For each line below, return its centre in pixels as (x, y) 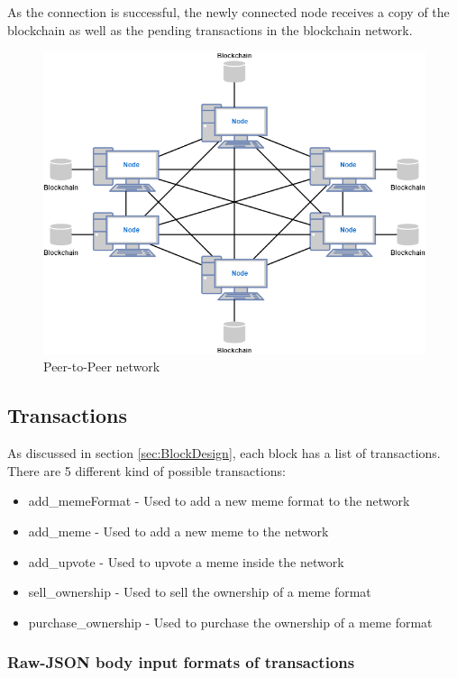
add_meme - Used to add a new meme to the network (178, 531)
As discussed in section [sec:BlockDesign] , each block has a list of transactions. (224, 453)
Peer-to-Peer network (102, 366)
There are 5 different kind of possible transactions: (146, 470)
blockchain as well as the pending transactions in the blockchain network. (210, 29)
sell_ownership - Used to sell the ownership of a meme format (200, 592)
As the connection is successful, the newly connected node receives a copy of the (228, 12)
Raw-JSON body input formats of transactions (181, 662)
